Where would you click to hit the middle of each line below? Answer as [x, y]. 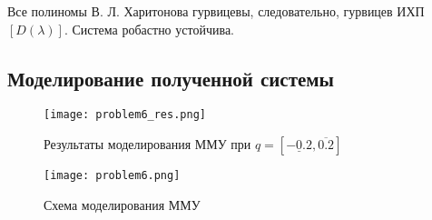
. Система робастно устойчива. [149, 29]
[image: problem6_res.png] [125, 115]
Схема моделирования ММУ [122, 204]
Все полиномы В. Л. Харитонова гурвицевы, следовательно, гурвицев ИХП [216, 11]
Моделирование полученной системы [171, 78]
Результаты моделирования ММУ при [147, 144]
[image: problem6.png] [112, 176]
